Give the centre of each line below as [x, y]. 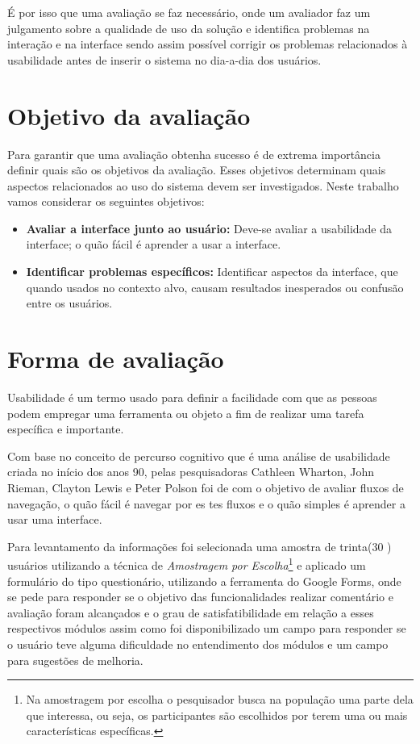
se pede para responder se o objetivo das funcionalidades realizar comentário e [200, 597]
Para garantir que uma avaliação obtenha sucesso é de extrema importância [194, 154]
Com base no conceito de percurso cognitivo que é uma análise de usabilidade [199, 456]
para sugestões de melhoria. [75, 660]
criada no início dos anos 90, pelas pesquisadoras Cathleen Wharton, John [191, 472]
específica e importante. [66, 429]
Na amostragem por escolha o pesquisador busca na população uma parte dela [220, 699]
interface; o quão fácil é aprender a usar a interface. [154, 244]
